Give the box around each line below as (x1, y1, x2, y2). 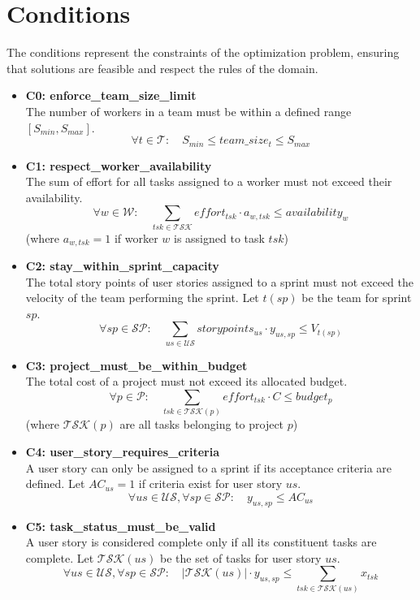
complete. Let (25, 549, 94, 566)
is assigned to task (174, 229, 265, 246)
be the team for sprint (301, 289, 412, 306)
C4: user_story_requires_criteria (25, 442, 220, 460)
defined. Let (25, 475, 85, 492)
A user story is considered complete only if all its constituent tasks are (25, 533, 377, 550)
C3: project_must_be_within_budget (25, 356, 248, 373)
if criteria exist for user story (138, 475, 283, 492)
